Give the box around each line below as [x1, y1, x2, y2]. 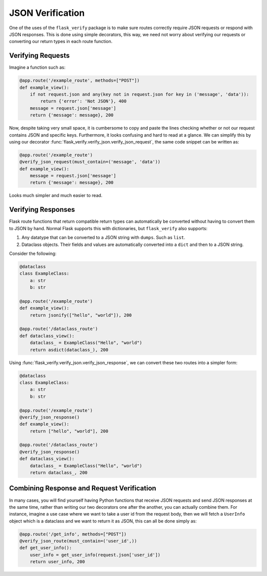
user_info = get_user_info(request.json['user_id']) [30, 552, 161, 558]
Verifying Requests [9, 51, 70, 60]
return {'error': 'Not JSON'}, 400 [40, 98, 127, 104]
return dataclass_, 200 [30, 470, 88, 476]
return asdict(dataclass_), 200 [30, 347, 109, 352]
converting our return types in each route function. [9, 39, 113, 45]
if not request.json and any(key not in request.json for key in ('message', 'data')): [30, 92, 249, 97]
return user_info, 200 [30, 559, 85, 565]
